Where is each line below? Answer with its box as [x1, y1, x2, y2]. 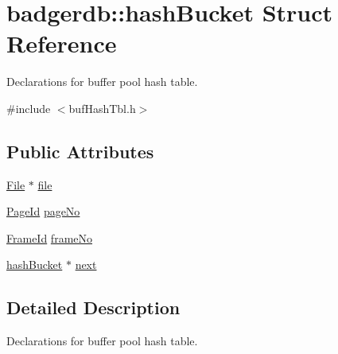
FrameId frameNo [6, 229, 93, 246]
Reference [6, 27, 117, 60]
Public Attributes [6, 138, 154, 163]
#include [6, 99, 51, 116]
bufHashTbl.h [68, 99, 136, 116]
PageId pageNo [6, 203, 80, 220]
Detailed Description [6, 295, 181, 320]
